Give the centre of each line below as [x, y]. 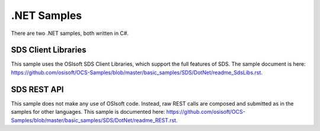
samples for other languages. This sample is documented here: [88, 112]
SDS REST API [37, 89]
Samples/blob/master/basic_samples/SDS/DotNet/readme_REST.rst [94, 120]
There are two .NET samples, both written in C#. [70, 33]
